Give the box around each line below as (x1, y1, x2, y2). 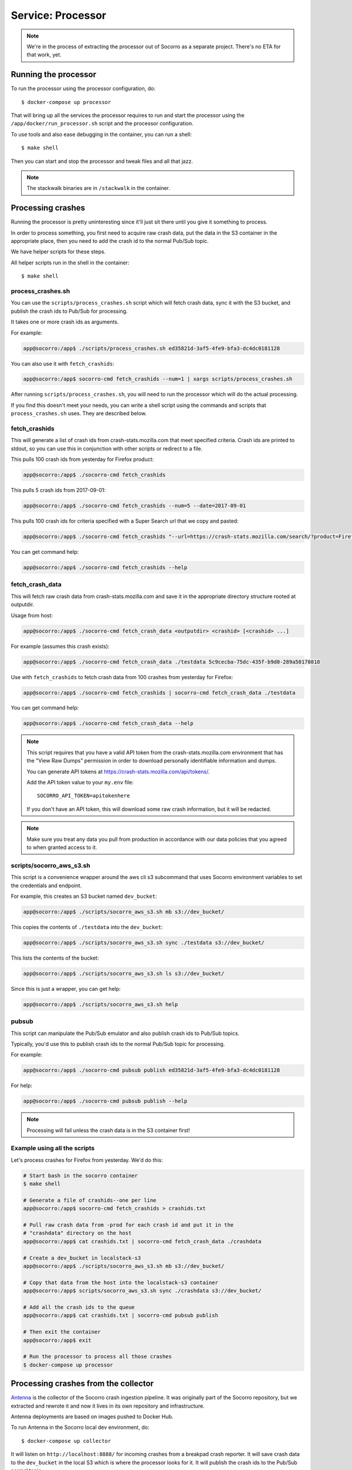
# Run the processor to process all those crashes (23, 1353, 172, 1360)
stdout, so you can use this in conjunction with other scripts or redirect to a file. (11, 445, 202, 452)
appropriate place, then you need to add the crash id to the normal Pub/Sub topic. (11, 238, 209, 245)
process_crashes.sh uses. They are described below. (11, 410, 147, 417)
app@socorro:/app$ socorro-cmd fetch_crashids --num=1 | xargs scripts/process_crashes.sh (23, 376, 293, 382)
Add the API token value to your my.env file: (26, 779, 134, 786)
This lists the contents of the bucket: (11, 954, 99, 961)
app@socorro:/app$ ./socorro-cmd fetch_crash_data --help (23, 720, 194, 727)
